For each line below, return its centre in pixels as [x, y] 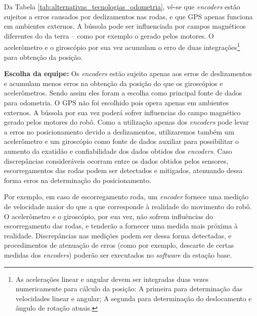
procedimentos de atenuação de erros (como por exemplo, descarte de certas [119, 245]
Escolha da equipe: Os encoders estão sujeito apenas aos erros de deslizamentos [128, 73]
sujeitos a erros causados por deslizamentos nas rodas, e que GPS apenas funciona [128, 16]
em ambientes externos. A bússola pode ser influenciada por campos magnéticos [125, 26]
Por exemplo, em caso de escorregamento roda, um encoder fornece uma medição [126, 197]
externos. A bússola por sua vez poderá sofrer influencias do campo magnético [122, 112]
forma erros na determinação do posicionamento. [78, 180]
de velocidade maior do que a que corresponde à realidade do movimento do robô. [128, 206]
